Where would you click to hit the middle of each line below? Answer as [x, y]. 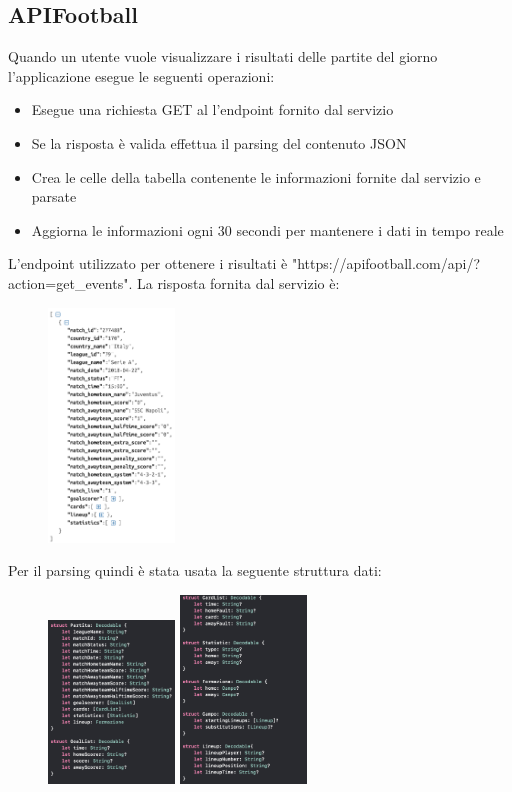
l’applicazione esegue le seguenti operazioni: [141, 75]
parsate [54, 196]
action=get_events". [70, 282]
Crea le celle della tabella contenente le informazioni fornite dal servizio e [256, 176]
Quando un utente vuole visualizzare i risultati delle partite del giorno [223, 56]
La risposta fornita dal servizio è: [238, 282]
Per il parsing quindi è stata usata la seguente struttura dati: [195, 570]
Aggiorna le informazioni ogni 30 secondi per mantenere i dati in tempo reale [267, 229]
